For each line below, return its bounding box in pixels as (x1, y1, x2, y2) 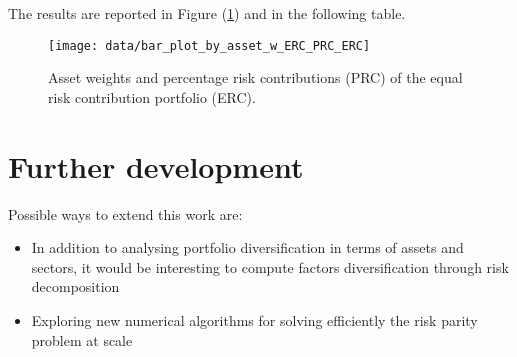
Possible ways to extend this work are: (8, 203, 243, 224)
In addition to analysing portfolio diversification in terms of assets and (31, 237, 464, 258)
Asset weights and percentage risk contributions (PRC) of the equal (48, 67, 463, 88)
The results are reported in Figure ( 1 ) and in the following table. (8, 3, 406, 23)
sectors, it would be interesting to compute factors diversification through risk (31, 256, 509, 277)
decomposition (31, 276, 120, 297)
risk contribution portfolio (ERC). (48, 86, 256, 107)
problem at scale (31, 329, 133, 350)
